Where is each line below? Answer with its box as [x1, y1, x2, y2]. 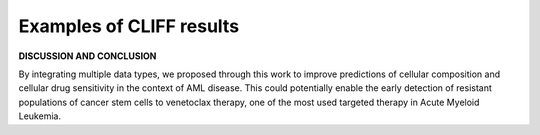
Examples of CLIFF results [18, 15, 240, 37]
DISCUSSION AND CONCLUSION [18, 50, 157, 62]
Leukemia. [18, 110, 62, 122]
